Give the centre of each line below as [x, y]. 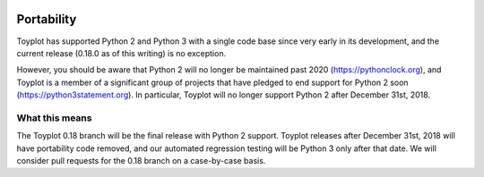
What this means [54, 118]
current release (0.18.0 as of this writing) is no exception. [121, 53]
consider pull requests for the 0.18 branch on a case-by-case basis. [141, 160]
